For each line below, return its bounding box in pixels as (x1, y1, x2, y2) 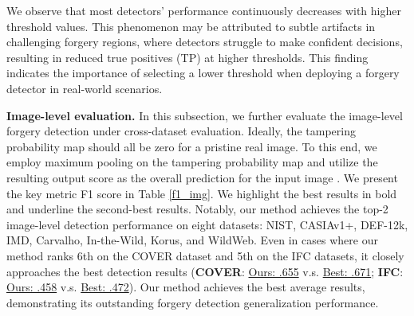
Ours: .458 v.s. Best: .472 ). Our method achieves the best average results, (6, 279, 365, 295)
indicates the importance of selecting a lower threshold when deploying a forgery (6, 64, 400, 81)
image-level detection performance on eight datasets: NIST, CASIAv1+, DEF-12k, (6, 216, 408, 232)
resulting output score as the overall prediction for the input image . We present (6, 169, 398, 185)
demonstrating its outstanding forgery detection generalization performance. (6, 294, 379, 310)
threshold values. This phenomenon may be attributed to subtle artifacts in (6, 18, 376, 34)
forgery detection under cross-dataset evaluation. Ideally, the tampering (6, 123, 356, 139)
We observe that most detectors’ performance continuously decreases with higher (6, 2, 401, 18)
